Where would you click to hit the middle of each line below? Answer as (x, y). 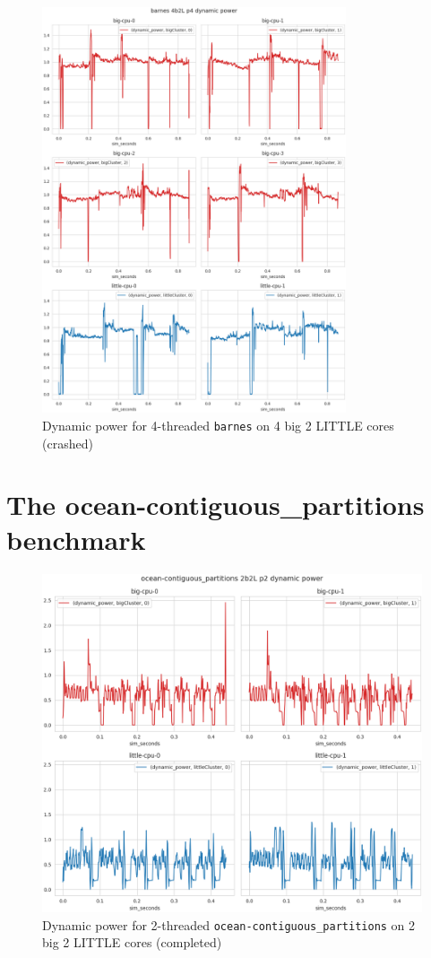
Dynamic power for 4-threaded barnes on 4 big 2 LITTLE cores (218, 425)
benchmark (76, 540)
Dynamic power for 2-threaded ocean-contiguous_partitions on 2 (229, 924)
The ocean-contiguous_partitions (215, 505)
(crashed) (68, 443)
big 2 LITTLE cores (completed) (132, 942)
